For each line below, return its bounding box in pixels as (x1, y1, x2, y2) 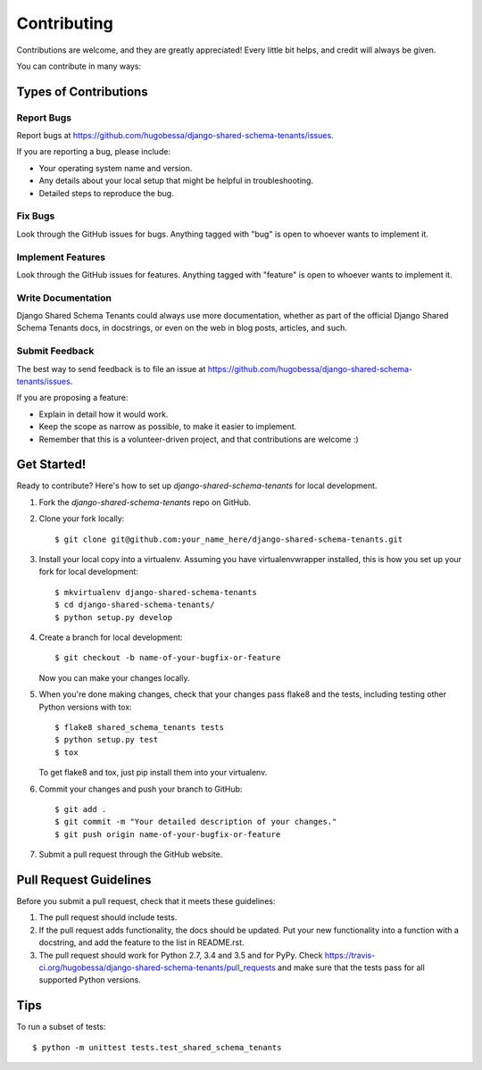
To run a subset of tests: (16, 1022, 106, 1033)
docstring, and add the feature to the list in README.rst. (38, 937, 245, 948)
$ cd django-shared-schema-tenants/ (54, 600, 215, 610)
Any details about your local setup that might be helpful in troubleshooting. (38, 175, 314, 187)
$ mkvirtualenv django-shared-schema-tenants (54, 587, 258, 597)
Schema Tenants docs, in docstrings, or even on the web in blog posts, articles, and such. (16, 322, 348, 334)
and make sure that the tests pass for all (277, 962, 426, 973)
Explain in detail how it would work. (38, 409, 169, 419)
